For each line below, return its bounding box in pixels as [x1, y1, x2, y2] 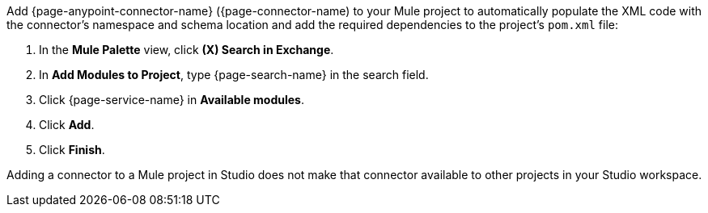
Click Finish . [39, 143, 105, 157]
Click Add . [39, 118, 95, 132]
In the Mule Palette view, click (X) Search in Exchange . [39, 43, 334, 56]
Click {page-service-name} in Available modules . [39, 93, 304, 106]
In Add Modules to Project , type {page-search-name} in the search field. [39, 68, 429, 81]
